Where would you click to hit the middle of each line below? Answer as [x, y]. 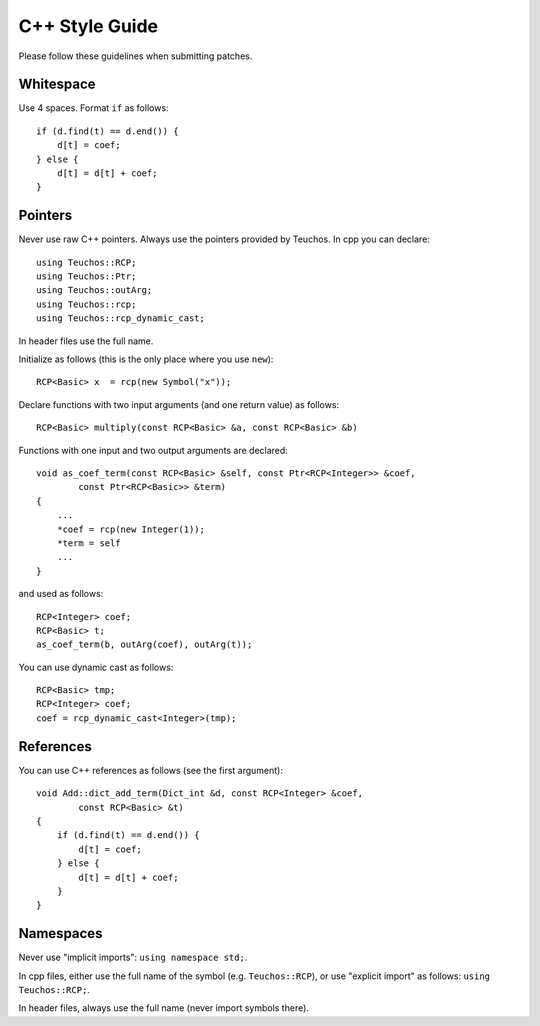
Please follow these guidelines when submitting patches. [135, 56]
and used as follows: [61, 594]
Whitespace [57, 84]
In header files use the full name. [86, 341]
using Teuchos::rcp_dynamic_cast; [120, 318]
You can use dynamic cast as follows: [96, 667]
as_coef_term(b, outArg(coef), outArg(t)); [144, 644]
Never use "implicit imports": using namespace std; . [133, 957]
